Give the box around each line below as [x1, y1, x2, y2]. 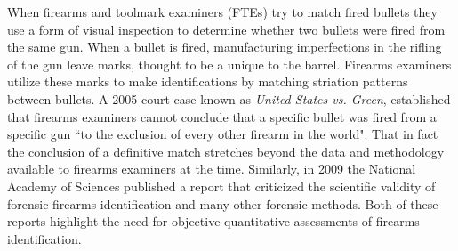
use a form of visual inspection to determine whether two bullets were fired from [7, 20, 446, 38]
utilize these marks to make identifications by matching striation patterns [7, 72, 408, 91]
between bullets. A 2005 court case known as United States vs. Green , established [7, 89, 451, 108]
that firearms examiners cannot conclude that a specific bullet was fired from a [7, 107, 437, 125]
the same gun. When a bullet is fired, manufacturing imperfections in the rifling [7, 37, 442, 56]
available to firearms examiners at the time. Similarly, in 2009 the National [7, 159, 416, 178]
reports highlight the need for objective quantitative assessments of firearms [7, 212, 420, 231]
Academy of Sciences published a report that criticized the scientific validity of [7, 176, 436, 195]
